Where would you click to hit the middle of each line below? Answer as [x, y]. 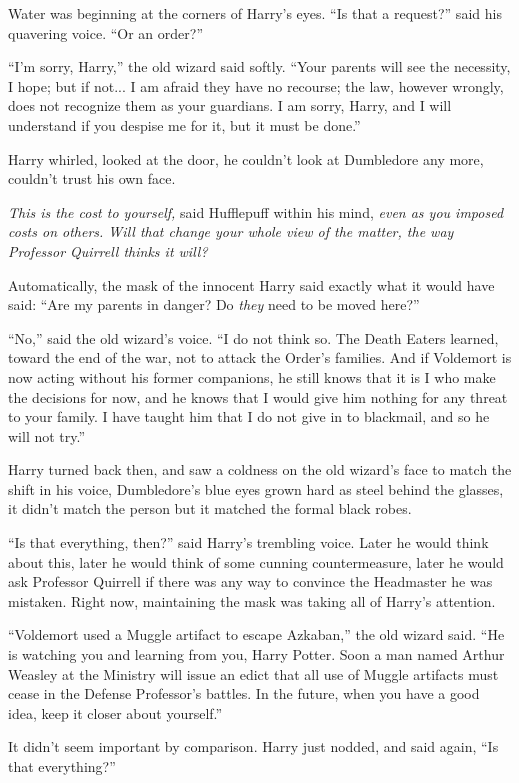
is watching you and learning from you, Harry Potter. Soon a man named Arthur [256, 654]
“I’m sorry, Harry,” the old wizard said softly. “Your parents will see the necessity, [259, 66]
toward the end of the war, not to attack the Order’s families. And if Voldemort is [260, 357]
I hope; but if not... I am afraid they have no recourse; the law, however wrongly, [256, 85]
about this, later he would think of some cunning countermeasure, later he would [256, 561]
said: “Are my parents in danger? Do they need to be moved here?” [214, 304]
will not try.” [47, 435]
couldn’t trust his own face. [92, 178]
